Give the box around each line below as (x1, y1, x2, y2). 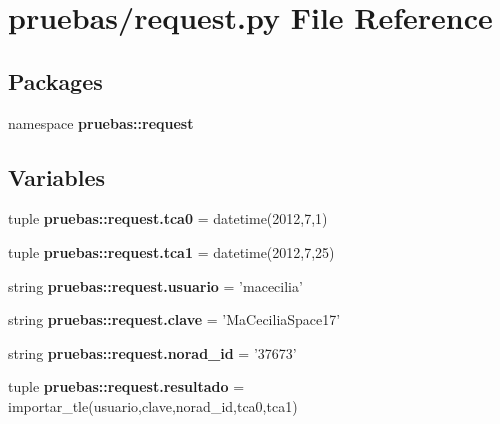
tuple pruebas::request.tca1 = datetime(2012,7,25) (8, 241, 335, 262)
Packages (8, 65, 103, 96)
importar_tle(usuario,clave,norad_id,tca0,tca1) (8, 395, 298, 416)
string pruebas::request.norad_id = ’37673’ (8, 342, 297, 363)
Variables (8, 161, 106, 192)
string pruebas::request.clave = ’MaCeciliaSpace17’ (8, 309, 341, 330)
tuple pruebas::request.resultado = (8, 376, 245, 397)
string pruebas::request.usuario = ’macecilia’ (8, 275, 303, 296)
